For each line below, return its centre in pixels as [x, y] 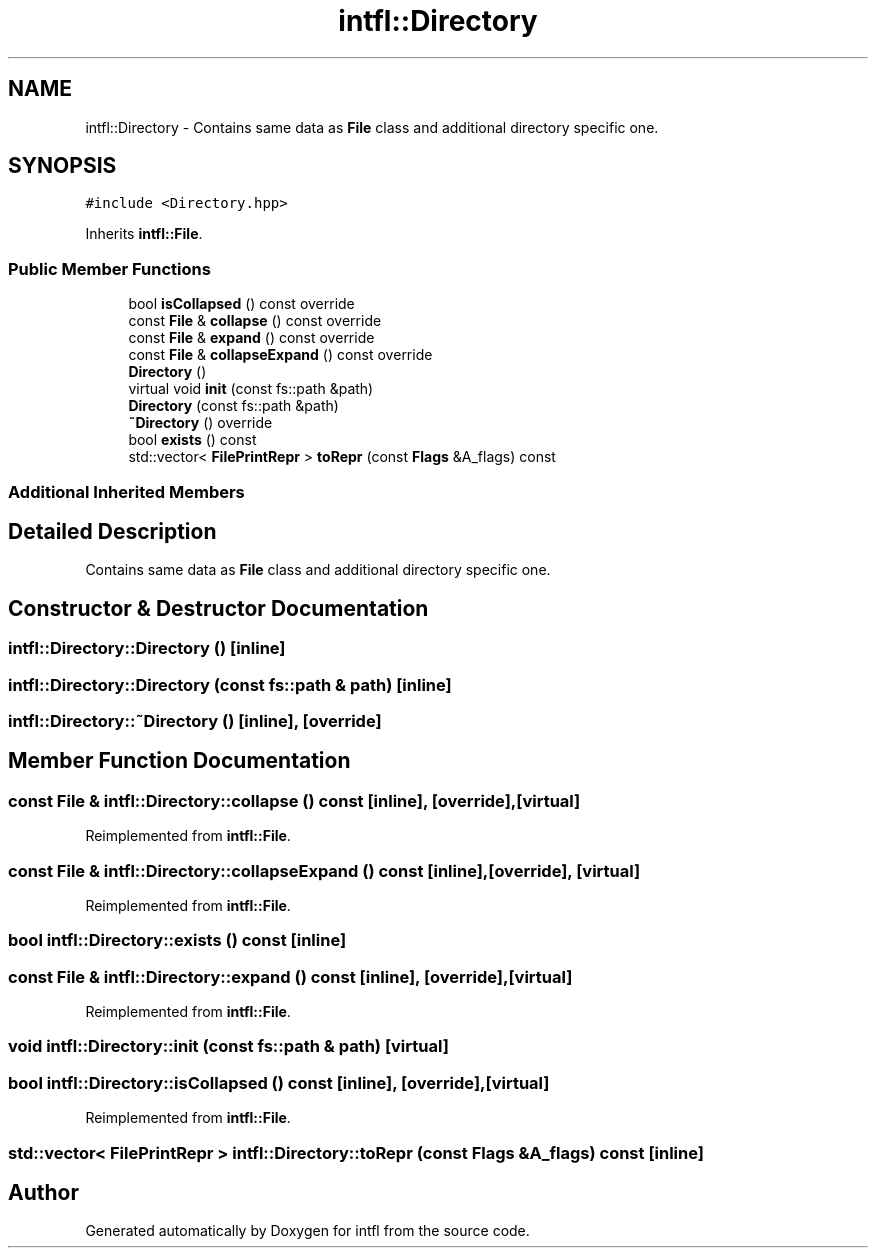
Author [43, 1193]
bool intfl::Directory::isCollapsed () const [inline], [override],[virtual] [279, 1082]
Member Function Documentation [179, 761]
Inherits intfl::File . [144, 234]
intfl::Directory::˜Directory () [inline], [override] [195, 721]
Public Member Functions [109, 268]
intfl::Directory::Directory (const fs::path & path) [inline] [230, 684]
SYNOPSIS [62, 166]
